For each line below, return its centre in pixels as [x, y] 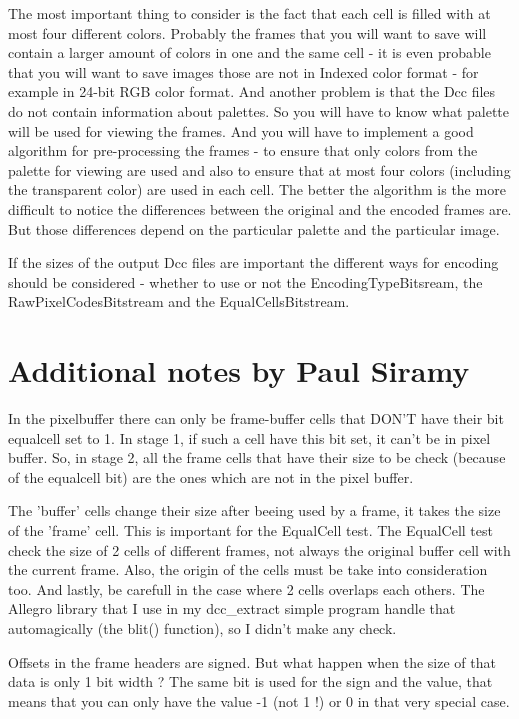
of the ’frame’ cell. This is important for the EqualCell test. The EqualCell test [250, 530]
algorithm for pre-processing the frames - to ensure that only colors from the [243, 150]
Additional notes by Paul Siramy [239, 370]
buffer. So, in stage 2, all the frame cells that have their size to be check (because [257, 457]
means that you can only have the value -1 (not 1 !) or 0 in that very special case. [259, 700]
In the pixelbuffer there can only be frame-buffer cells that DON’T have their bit [256, 418]
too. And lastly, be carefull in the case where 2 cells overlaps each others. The [246, 588]
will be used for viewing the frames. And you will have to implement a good [241, 130]
